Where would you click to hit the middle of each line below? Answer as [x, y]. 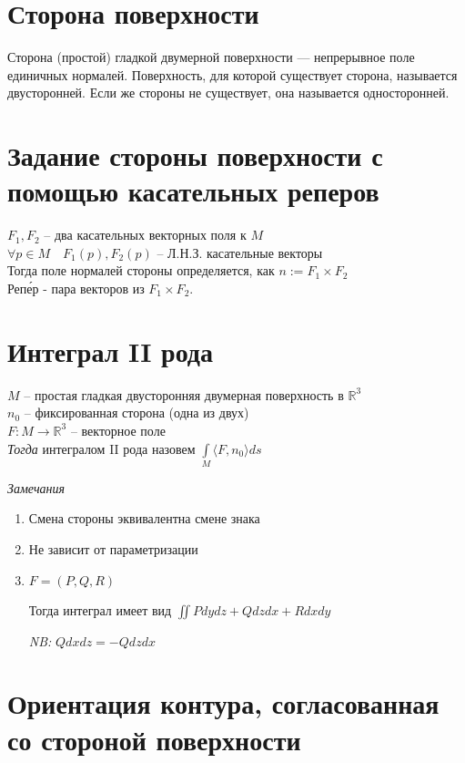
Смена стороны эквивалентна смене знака [144, 518]
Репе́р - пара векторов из [76, 288]
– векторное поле [118, 430]
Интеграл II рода [111, 351]
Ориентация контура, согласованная [223, 703]
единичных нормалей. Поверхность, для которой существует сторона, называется [232, 74]
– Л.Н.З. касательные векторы [240, 252]
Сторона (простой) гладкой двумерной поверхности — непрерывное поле [211, 57]
